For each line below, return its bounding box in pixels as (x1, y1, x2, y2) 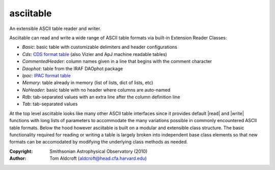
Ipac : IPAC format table (22, 72, 71, 78)
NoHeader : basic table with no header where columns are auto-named (22, 87, 171, 93)
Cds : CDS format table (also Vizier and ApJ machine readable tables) (22, 51, 168, 57)
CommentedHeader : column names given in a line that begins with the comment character (22, 59, 212, 65)
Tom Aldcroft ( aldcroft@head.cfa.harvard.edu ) (49, 155, 147, 161)
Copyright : (9, 148, 33, 154)
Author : (9, 155, 26, 161)
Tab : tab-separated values (22, 101, 78, 107)
